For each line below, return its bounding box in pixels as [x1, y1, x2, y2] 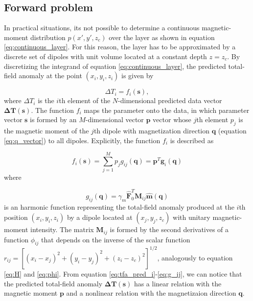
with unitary [173, 212, 210, 222]
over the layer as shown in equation [109, 32, 215, 42]
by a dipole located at [67, 212, 133, 222]
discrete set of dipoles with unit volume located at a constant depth [4, 51, 207, 61]
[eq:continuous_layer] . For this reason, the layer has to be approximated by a [4, 42, 236, 52]
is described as [170, 135, 214, 145]
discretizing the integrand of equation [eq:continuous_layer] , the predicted [4, 61, 226, 71]
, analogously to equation [157, 252, 233, 262]
